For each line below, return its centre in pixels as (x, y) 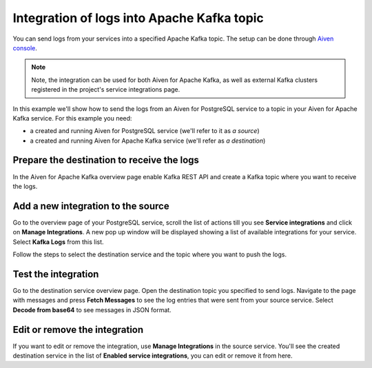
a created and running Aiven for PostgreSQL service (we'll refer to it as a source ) (145, 131)
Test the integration (56, 274)
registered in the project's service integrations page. (106, 90)
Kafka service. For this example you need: (72, 118)
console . (25, 48)
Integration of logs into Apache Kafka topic (138, 18)
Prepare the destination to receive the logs (106, 160)
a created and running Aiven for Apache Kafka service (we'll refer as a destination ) (148, 141)
